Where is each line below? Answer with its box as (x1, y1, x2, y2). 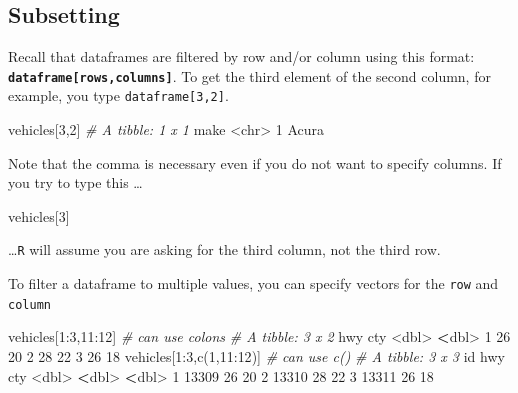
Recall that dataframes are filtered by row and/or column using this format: (8, 46, 475, 67)
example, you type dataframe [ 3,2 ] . (8, 85, 229, 106)
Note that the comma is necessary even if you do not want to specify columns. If (8, 152, 502, 173)
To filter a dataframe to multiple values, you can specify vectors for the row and (8, 273, 499, 294)
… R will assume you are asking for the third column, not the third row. (8, 239, 441, 260)
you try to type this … (8, 172, 143, 193)
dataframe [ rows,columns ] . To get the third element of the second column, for (8, 65, 491, 86)
